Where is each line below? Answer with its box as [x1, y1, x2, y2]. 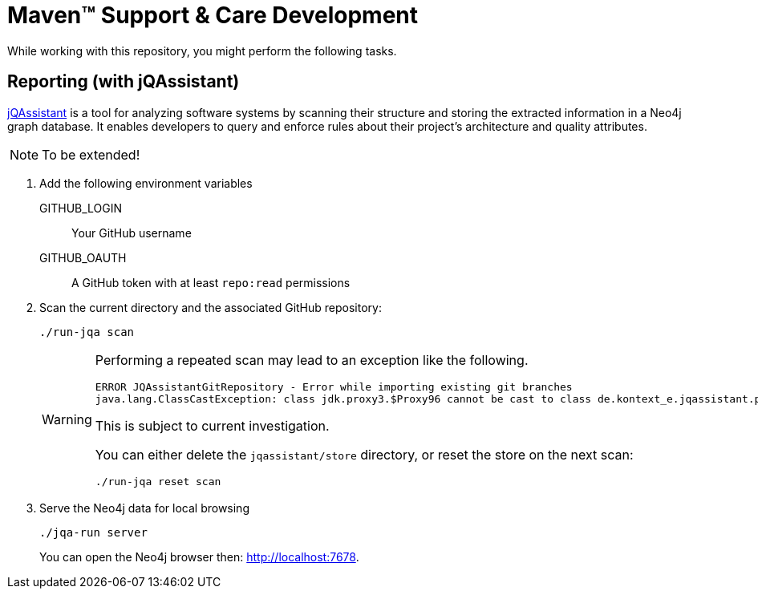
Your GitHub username [71, 225, 192, 240]
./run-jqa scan [39, 325, 135, 338]
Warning [42, 411, 92, 428]
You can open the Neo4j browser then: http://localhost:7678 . [39, 549, 359, 564]
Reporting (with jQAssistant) [7, 71, 240, 92]
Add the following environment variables [39, 176, 253, 190]
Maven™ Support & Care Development [7, 2, 419, 29]
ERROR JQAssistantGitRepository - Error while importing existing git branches [95, 380, 573, 393]
